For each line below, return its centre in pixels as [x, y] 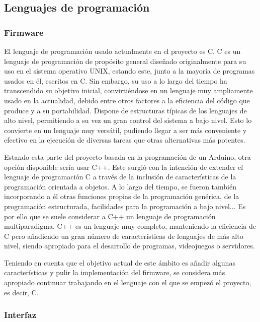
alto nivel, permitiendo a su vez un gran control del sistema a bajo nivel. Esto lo [128, 120]
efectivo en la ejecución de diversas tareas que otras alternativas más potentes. [125, 140]
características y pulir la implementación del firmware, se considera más [115, 272]
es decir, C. [21, 292]
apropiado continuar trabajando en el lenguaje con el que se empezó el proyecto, [128, 282]
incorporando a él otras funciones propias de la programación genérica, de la [122, 196]
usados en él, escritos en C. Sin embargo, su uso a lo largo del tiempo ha [116, 80]
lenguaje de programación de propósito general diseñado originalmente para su [125, 61]
